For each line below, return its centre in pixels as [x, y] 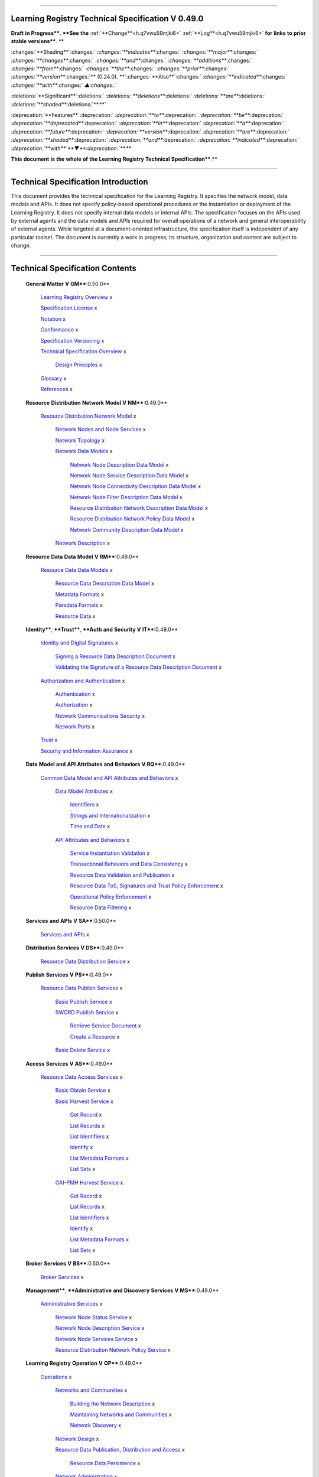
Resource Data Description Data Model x [105, 583]
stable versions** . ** [38, 41]
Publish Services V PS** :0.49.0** [69, 974]
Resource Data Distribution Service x [85, 961]
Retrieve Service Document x [105, 1026]
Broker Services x [62, 1277]
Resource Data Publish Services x [82, 988]
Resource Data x [75, 616]
